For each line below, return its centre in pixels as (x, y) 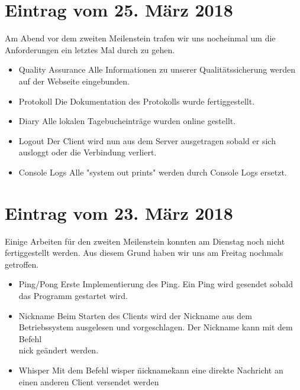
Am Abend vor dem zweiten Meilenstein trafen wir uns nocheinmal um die (140, 38)
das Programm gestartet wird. (73, 295)
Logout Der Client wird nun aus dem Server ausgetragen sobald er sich (147, 140)
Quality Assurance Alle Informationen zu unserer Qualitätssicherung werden (157, 69)
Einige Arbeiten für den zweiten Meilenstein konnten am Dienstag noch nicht (145, 241)
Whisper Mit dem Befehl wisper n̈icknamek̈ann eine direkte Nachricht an (151, 370)
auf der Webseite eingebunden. (74, 81)
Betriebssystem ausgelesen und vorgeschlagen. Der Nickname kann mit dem (156, 327)
